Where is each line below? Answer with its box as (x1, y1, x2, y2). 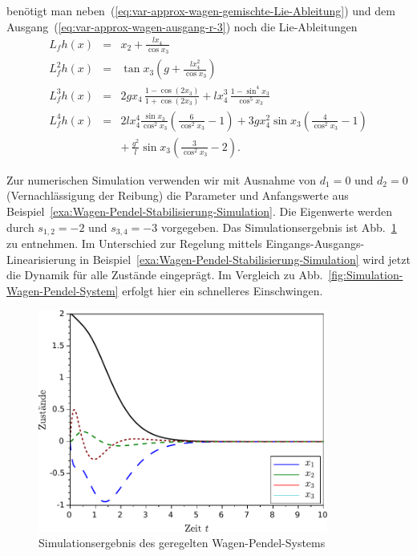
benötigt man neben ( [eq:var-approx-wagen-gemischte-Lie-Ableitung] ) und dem (6, 2, 395, 18)
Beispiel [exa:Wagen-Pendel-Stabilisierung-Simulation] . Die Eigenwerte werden (6, 203, 392, 220)
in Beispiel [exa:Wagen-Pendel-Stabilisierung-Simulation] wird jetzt (79, 250, 411, 267)
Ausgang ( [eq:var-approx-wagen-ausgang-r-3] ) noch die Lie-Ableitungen (6, 18, 358, 34)
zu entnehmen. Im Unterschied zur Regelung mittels (6, 235, 262, 252)
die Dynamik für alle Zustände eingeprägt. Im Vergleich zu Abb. (6, 266, 323, 283)
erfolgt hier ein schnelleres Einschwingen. (122, 282, 323, 298)
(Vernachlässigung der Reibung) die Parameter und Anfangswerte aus (6, 187, 349, 204)
